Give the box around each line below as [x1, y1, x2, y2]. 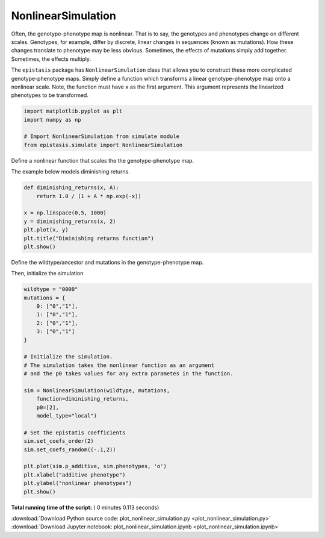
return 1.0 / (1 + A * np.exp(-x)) [36, 193, 141, 199]
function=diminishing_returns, [36, 395, 129, 402]
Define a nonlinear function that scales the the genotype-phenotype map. [11, 157, 194, 164]
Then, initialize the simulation [11, 270, 84, 277]
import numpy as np [23, 116, 81, 123]
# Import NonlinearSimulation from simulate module [23, 133, 180, 140]
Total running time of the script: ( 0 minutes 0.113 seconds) [11, 504, 159, 511]
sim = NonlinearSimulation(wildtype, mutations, [23, 387, 170, 394]
